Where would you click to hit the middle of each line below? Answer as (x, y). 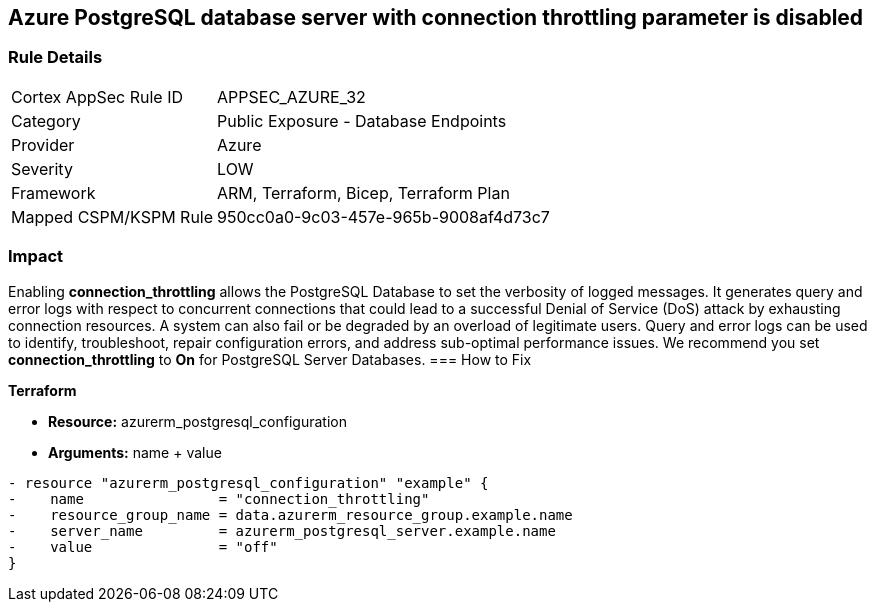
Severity (42, 168)
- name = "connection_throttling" (219, 498)
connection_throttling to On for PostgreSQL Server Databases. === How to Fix (270, 359)
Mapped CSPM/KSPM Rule (112, 216)
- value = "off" (143, 546)
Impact (36, 256)
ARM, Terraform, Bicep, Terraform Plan (363, 192)
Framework (53, 192)
